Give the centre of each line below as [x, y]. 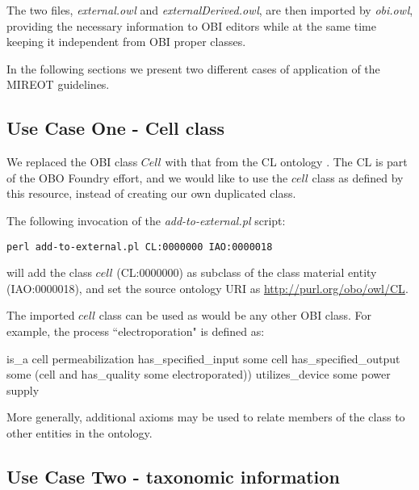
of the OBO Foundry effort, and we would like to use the [147, 177]
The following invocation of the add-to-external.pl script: [146, 220]
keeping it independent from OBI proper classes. [126, 42]
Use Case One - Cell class [116, 128]
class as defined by [358, 177]
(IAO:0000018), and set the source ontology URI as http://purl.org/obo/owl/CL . [207, 288]
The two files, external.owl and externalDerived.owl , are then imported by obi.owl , [210, 10]
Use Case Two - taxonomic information [173, 476]
